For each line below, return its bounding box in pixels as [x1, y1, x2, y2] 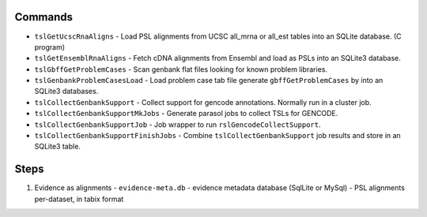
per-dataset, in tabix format [34, 194, 124, 204]
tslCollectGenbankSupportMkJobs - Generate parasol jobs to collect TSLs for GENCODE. [34, 109, 338, 118]
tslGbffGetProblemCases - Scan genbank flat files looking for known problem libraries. [34, 64, 328, 74]
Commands [14, 10, 74, 24]
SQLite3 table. [34, 142, 81, 152]
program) [34, 42, 66, 51]
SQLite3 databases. [34, 87, 99, 96]
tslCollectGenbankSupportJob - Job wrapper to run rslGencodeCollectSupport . [34, 119, 321, 129]
